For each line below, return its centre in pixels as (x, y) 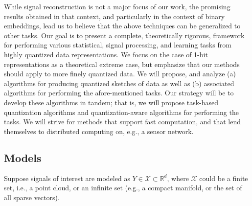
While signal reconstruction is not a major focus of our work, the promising (117, 6)
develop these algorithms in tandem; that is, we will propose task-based (111, 102)
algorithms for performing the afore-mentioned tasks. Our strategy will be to (119, 93)
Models (23, 157)
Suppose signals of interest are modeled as (67, 178)
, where (178, 178)
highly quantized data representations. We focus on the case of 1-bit (106, 54)
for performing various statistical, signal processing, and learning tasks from (118, 45)
